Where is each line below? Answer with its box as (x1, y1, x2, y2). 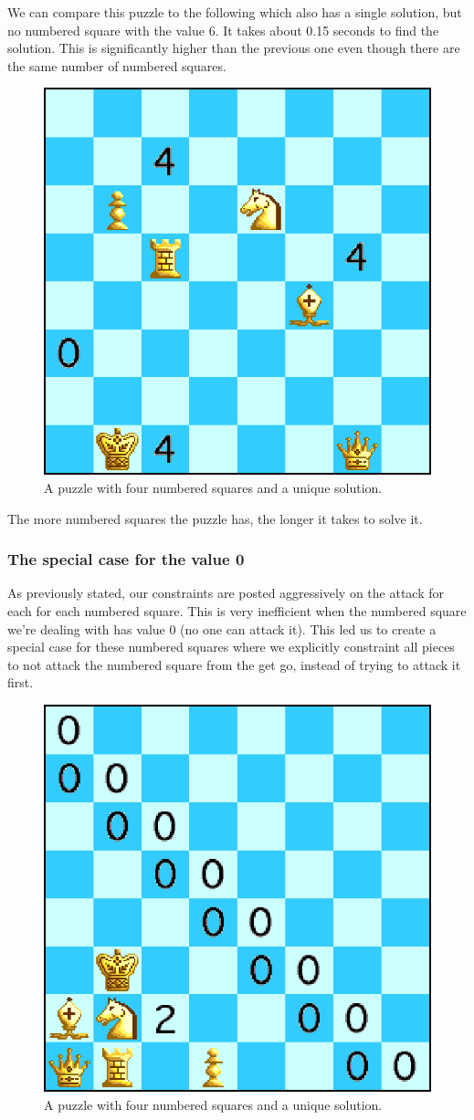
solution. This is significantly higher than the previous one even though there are (7, 38, 460, 58)
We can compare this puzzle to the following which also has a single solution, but (7, 3, 462, 21)
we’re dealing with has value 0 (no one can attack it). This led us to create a (7, 619, 437, 638)
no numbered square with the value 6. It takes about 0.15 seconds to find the (7, 20, 439, 39)
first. (7, 673, 34, 692)
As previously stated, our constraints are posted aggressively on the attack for (7, 583, 445, 602)
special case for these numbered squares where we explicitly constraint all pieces (7, 637, 455, 656)
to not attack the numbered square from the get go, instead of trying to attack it (7, 654, 461, 674)
